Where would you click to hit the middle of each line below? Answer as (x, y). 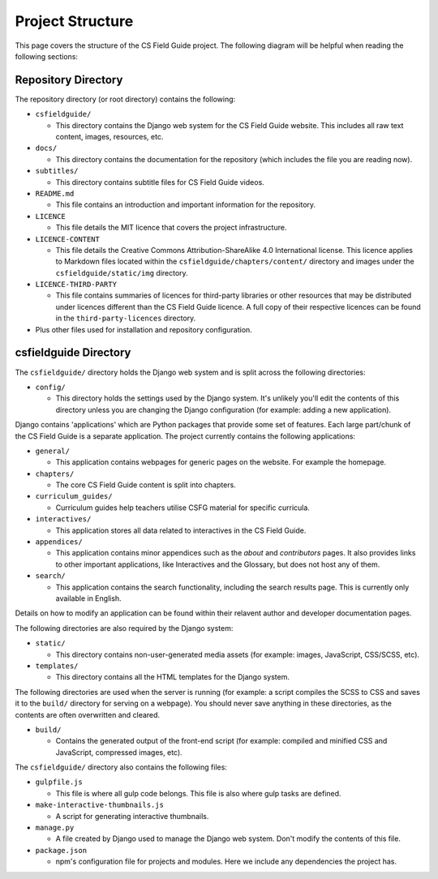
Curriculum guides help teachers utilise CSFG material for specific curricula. (182, 508)
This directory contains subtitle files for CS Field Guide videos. (160, 182)
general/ (53, 451)
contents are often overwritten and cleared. (88, 714)
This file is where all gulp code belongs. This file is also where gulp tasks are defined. (198, 793)
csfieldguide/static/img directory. (122, 272)
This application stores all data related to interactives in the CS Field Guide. (181, 530)
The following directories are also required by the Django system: (124, 628)
